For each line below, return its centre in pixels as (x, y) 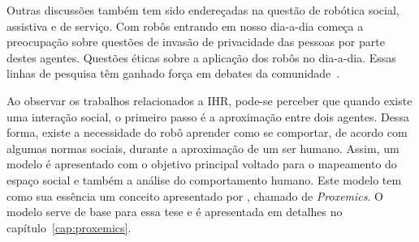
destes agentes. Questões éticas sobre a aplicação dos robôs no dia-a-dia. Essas (201, 57)
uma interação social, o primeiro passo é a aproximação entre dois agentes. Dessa (208, 116)
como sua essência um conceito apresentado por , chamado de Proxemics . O (195, 195)
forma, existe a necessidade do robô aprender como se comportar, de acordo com (207, 132)
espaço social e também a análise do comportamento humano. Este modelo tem (204, 179)
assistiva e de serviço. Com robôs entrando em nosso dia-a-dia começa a (185, 25)
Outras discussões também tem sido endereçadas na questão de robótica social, (203, 10)
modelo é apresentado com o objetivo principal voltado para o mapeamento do (202, 164)
